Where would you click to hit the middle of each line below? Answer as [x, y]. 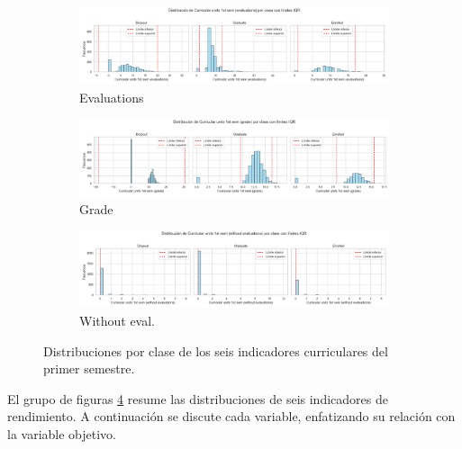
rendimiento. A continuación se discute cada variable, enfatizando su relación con [231, 416]
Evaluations [112, 97]
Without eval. [118, 320]
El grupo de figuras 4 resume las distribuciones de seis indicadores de [198, 398]
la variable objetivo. [62, 433]
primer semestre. [89, 368]
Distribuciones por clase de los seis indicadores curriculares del [216, 350]
